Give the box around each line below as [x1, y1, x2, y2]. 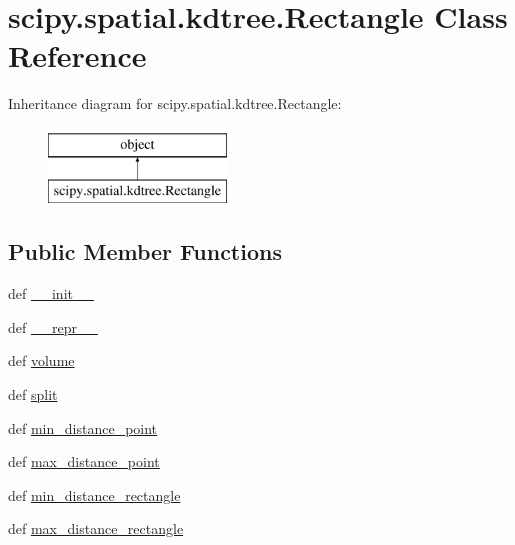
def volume [8, 350, 75, 371]
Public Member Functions [8, 236, 282, 267]
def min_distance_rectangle [8, 484, 181, 505]
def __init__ [8, 283, 94, 304]
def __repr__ [8, 316, 98, 337]
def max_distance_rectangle [8, 518, 184, 539]
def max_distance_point [8, 451, 160, 472]
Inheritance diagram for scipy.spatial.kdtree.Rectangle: [8, 93, 342, 114]
